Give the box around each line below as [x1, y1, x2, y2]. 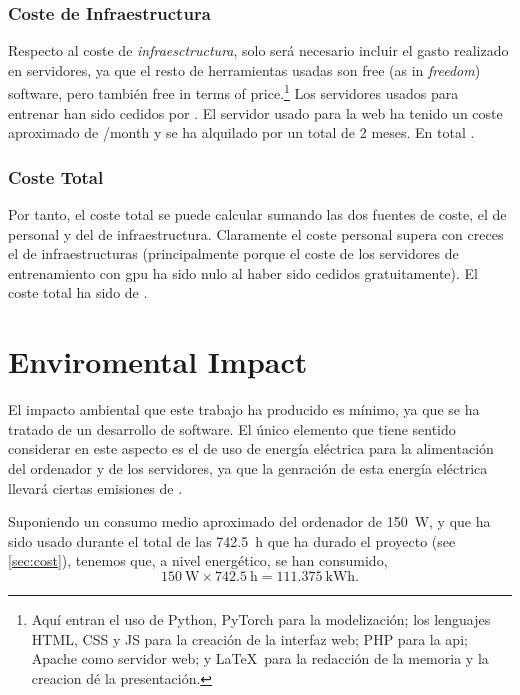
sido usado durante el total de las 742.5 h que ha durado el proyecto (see [8, 530, 456, 551]
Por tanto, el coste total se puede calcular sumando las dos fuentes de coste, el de [8, 204, 507, 225]
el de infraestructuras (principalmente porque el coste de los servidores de [8, 243, 459, 264]
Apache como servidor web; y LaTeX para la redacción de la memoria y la [31, 648, 489, 669]
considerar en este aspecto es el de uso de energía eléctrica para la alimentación [8, 438, 494, 459]
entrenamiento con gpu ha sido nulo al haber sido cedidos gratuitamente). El [8, 262, 478, 283]
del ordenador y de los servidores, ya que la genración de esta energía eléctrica [8, 457, 488, 478]
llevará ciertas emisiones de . [8, 477, 183, 498]
